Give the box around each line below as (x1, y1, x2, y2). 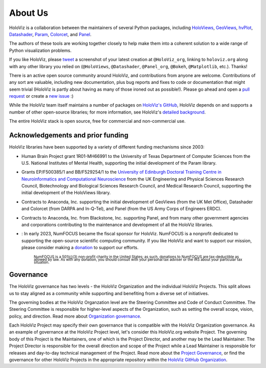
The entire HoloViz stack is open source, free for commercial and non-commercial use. (9, 118, 186, 124)
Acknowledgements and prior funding (9, 131, 129, 140)
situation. (33, 260, 50, 265)
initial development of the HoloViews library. (21, 190, 111, 196)
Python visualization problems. (9, 47, 72, 53)
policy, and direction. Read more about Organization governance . (9, 313, 141, 319)
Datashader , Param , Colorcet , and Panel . (9, 31, 92, 37)
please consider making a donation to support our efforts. (21, 245, 139, 251)
